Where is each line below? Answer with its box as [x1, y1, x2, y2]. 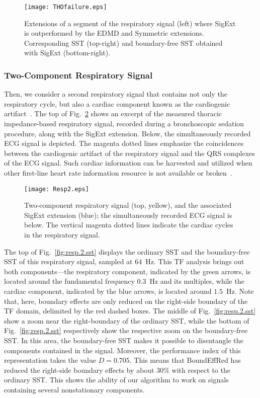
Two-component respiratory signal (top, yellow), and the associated [24, 200, 232, 210]
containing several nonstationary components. [4, 384, 145, 394]
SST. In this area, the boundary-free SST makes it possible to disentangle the [4, 335, 243, 345]
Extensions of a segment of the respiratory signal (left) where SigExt [24, 18, 236, 28]
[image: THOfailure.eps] [24, 4, 107, 11]
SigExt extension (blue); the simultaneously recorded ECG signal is [24, 209, 232, 220]
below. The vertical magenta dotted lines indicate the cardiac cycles [24, 219, 233, 230]
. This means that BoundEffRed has [129, 355, 241, 365]
